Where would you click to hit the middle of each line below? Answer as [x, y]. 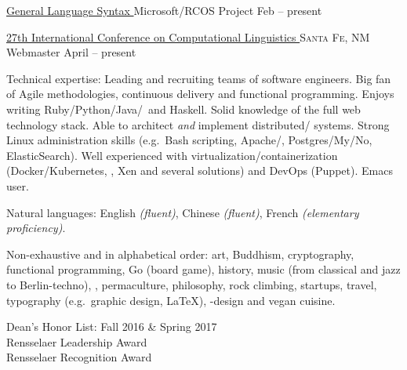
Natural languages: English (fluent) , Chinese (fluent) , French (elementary [183, 212]
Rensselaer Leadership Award [77, 341]
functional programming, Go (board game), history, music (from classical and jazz [203, 269]
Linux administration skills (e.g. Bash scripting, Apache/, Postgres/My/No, [189, 140]
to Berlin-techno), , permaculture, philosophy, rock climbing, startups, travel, [192, 284]
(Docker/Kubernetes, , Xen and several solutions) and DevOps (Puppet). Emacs [200, 170]
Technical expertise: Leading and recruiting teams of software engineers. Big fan [199, 78]
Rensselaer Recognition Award [79, 357]
